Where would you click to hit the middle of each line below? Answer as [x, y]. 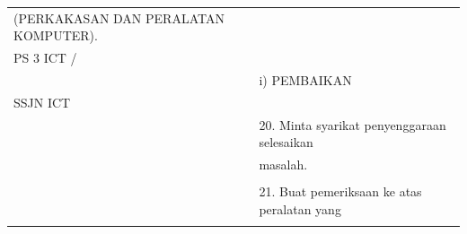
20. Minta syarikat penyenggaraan [352, 124]
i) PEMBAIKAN [305, 80]
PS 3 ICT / [45, 58]
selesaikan [286, 142]
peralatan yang [300, 208]
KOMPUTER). [56, 35]
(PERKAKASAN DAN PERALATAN [119, 17]
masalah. [283, 165]
